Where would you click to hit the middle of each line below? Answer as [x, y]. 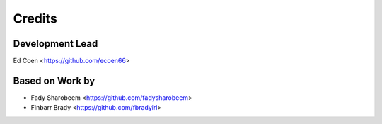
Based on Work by [54, 80]
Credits [35, 18]
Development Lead [56, 44]
